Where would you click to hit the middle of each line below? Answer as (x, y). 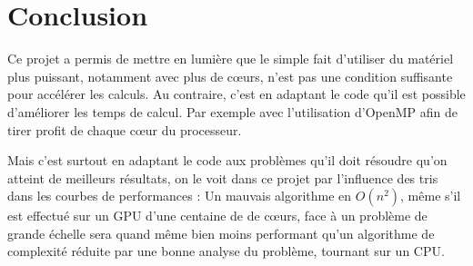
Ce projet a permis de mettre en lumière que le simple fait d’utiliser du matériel (231, 59)
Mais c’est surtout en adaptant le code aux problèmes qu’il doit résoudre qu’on (227, 160)
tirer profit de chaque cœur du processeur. (125, 129)
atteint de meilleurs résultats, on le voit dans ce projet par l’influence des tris (223, 177)
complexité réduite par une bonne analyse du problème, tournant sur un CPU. (226, 251)
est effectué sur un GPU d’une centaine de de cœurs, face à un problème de (217, 216)
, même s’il (431, 196)
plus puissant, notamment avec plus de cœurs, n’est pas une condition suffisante (230, 76)
